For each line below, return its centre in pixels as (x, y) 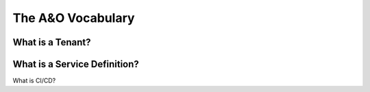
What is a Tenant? (52, 42)
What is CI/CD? (34, 81)
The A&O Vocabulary (74, 18)
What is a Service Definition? (76, 64)
